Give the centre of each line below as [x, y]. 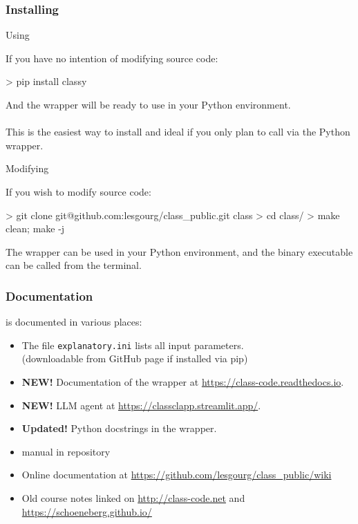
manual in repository [66, 451]
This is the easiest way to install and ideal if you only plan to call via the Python [178, 132]
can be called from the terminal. [74, 265]
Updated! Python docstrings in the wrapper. [119, 428]
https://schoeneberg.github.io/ [87, 511]
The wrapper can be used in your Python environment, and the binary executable [179, 251]
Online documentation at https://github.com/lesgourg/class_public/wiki [177, 475]
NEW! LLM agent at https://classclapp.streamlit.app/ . [141, 405]
